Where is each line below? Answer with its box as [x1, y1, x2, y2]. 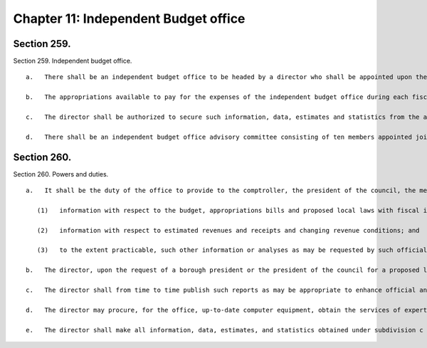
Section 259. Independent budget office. [13, 57, 132, 65]
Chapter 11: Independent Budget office [13, 11, 246, 26]
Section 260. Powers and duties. [13, 169, 109, 178]
